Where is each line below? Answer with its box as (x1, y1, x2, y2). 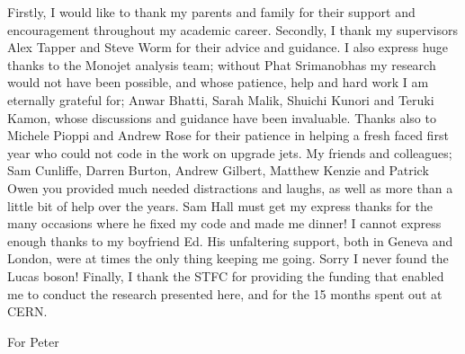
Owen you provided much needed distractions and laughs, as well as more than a (7, 178, 453, 197)
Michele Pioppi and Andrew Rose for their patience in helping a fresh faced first (7, 126, 449, 145)
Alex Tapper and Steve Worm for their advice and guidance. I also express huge (7, 38, 449, 57)
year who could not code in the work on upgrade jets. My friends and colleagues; (7, 143, 452, 162)
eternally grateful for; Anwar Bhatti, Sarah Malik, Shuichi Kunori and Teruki (7, 90, 434, 109)
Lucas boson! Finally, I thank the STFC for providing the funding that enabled (7, 266, 444, 285)
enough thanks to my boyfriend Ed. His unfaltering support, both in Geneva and (7, 231, 453, 250)
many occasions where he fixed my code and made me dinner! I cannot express (7, 214, 442, 233)
